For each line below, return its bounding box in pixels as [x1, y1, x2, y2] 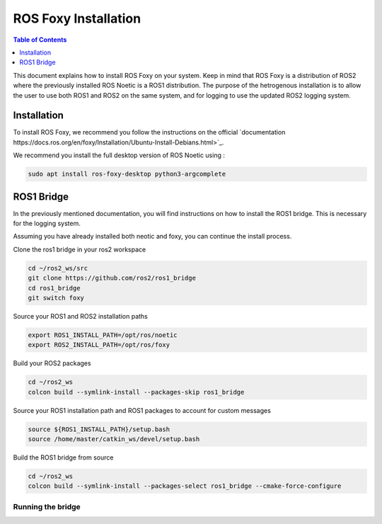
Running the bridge [13, 501, 81, 511]
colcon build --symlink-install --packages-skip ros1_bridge [28, 388, 245, 396]
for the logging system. [13, 220, 81, 228]
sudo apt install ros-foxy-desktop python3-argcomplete [28, 170, 226, 178]
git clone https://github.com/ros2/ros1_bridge [28, 274, 196, 283]
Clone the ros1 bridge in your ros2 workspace [13, 245, 146, 254]
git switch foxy [28, 294, 85, 302]
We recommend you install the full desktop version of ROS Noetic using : [13, 151, 226, 159]
